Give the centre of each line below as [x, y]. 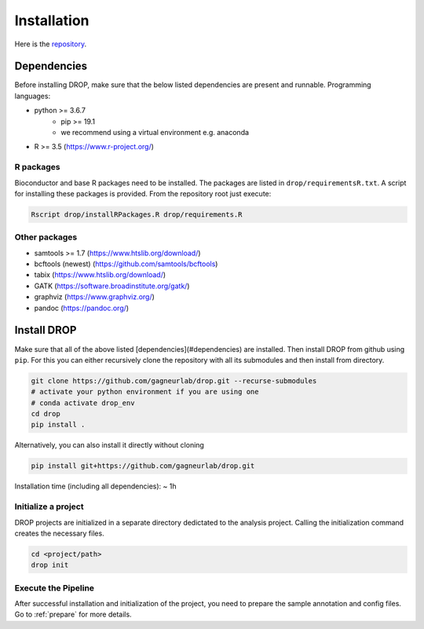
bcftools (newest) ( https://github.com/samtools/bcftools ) [126, 264]
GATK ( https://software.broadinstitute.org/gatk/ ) [112, 286]
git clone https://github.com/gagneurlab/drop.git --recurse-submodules [174, 380]
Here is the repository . [50, 44]
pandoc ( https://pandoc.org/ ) [82, 308]
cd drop [46, 414]
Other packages [46, 237]
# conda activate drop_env [83, 403]
